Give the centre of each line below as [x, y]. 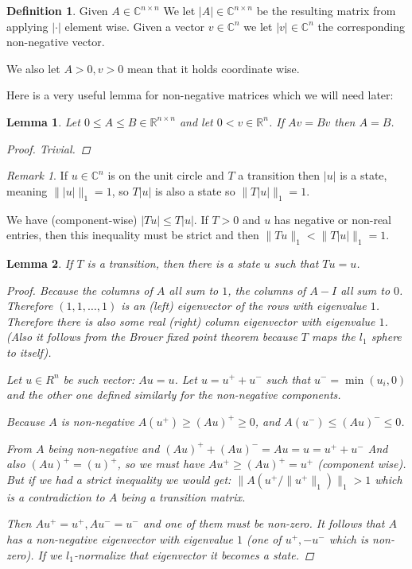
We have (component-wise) [72, 219]
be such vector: [99, 379]
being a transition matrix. [183, 496]
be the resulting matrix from [326, 10]
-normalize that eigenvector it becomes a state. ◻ [194, 554]
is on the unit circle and [166, 175]
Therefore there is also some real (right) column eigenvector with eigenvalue [191, 321]
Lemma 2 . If [40, 263]
